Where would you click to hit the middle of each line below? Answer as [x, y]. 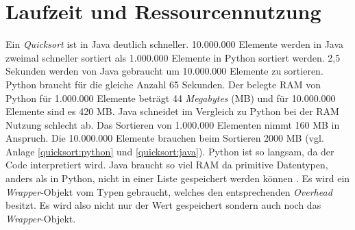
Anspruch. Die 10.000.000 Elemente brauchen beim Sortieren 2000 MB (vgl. [165, 138]
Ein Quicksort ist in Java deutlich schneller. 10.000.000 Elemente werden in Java [175, 44]
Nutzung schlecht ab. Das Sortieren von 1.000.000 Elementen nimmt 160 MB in [173, 124]
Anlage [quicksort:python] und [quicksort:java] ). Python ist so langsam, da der [170, 151]
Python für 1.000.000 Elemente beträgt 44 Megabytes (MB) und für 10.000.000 [171, 98]
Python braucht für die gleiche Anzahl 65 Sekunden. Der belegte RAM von [163, 84]
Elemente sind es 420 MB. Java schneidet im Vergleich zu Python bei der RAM [172, 111]
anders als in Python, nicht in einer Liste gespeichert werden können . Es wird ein [178, 178]
